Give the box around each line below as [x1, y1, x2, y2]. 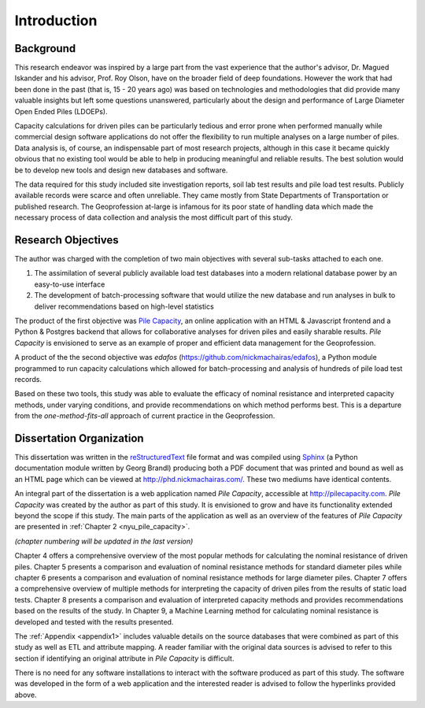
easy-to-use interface [34, 280, 105, 289]
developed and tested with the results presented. [14, 617, 174, 626]
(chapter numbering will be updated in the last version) [14, 536, 194, 546]
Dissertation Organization [14, 432, 145, 445]
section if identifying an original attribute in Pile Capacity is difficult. [14, 654, 235, 663]
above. [14, 690, 37, 699]
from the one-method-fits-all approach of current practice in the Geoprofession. [14, 411, 275, 421]
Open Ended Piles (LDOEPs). [14, 106, 108, 116]
